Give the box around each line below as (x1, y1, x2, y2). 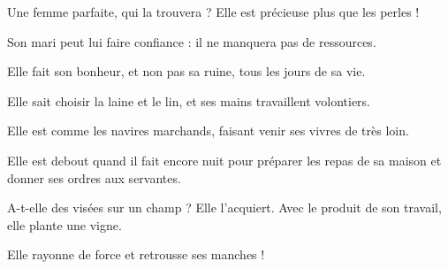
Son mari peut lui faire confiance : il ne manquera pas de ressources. (7, 32, 376, 50)
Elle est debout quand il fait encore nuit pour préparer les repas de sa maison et (7, 150, 442, 169)
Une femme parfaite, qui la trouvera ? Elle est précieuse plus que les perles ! (7, 3, 420, 20)
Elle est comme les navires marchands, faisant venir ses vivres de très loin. (7, 121, 409, 140)
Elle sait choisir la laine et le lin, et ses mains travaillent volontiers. (7, 91, 371, 110)
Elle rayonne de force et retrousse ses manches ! (7, 245, 265, 264)
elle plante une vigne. (7, 215, 122, 234)
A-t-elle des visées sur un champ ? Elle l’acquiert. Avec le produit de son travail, (7, 198, 442, 217)
